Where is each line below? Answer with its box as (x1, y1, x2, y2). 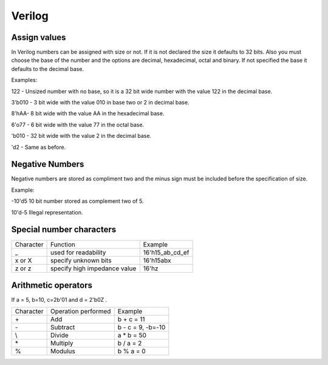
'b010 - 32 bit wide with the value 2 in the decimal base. (11, 132, 152, 140)
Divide (50, 331, 69, 339)
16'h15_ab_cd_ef (143, 248, 190, 256)
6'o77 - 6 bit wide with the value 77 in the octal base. (11, 121, 145, 128)
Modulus (50, 347, 76, 355)
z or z (15, 264, 32, 273)
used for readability (50, 248, 106, 256)
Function (50, 240, 76, 248)
